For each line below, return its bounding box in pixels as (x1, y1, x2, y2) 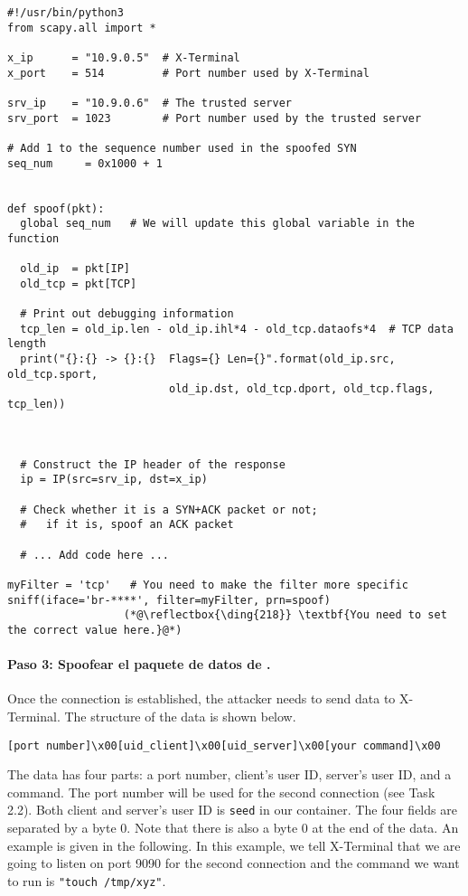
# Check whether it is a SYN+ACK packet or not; (20, 503, 318, 516)
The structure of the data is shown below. (64, 706, 296, 725)
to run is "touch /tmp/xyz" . (7, 871, 166, 890)
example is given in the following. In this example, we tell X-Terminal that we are (7, 835, 461, 854)
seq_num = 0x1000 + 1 (7, 156, 163, 170)
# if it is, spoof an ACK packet (20, 518, 234, 532)
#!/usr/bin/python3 (7, 6, 124, 19)
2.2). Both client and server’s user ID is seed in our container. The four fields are (7, 800, 457, 819)
